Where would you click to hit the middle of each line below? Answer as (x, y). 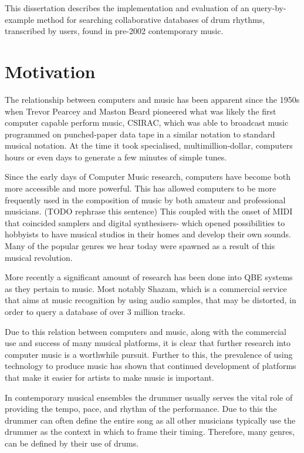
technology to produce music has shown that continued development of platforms (151, 366)
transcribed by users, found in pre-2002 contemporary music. (114, 31)
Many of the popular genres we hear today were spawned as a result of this (140, 246)
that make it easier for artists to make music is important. (109, 377)
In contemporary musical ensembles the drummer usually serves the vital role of (149, 397)
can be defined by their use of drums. (72, 443)
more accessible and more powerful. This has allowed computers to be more (141, 188)
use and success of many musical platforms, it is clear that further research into (148, 343)
